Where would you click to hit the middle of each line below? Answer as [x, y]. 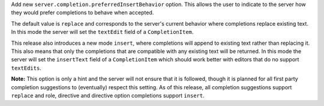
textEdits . [26, 68]
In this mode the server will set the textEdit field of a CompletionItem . [102, 32]
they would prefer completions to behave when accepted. [82, 13]
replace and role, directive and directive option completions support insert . [108, 95]
